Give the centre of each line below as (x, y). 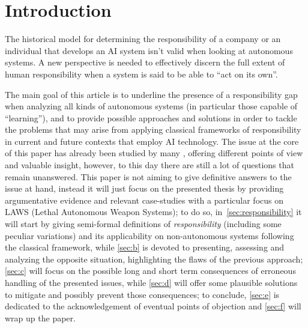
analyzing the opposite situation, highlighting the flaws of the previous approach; (154, 259)
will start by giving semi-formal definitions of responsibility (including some (143, 224)
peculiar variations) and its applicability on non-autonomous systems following (149, 235)
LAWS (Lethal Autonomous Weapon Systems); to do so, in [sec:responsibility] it (153, 212)
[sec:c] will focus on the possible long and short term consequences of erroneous (150, 271)
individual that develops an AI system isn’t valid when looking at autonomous (149, 50)
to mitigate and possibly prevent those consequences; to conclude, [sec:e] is (142, 294)
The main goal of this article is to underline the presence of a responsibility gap (151, 94)
